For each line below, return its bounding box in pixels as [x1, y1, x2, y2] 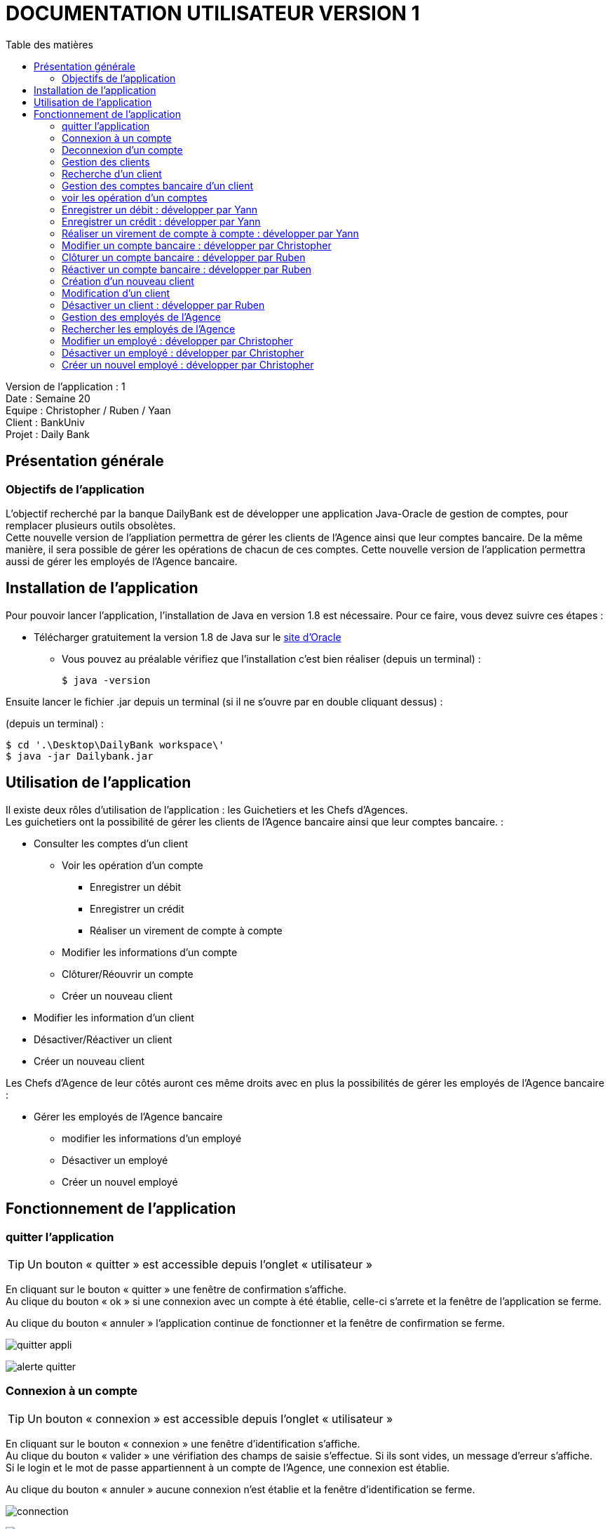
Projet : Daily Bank [6, 428, 90, 440]
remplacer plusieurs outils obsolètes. [6, 519, 176, 531]
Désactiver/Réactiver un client [34, 1033, 172, 1045]
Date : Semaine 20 [6, 392, 90, 404]
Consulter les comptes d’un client [34, 837, 188, 849]
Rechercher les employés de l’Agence [62, 322, 236, 335]
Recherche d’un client [62, 167, 162, 180]
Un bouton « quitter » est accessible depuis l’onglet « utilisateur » [27, 1257, 372, 1271]
